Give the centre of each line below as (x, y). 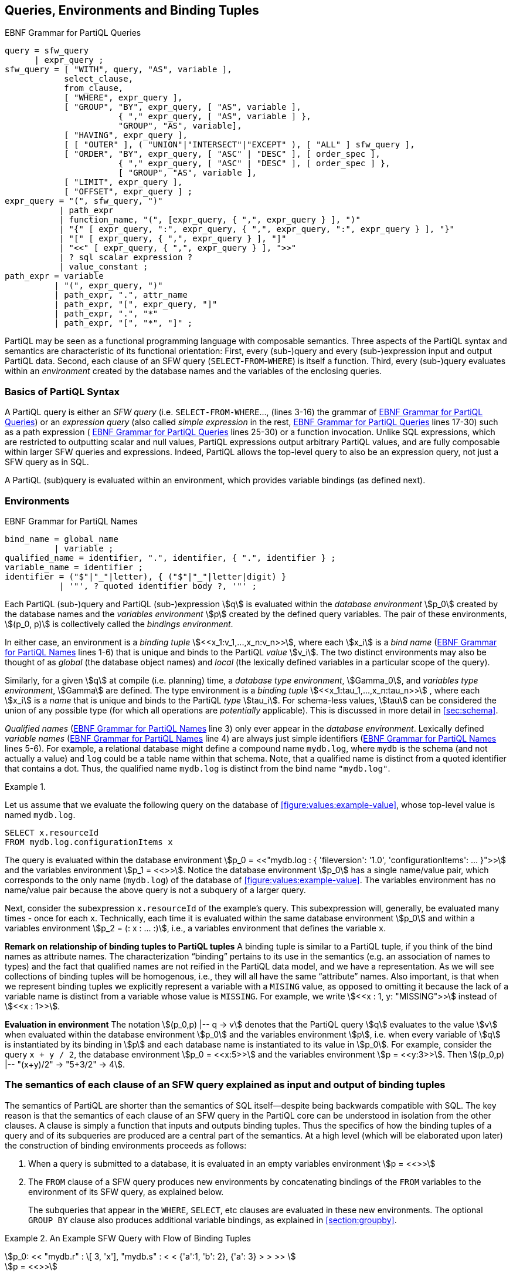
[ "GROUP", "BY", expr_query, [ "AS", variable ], (183, 107)
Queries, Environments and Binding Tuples (132, 10)
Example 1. (25, 786)
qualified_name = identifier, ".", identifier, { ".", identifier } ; (170, 558)
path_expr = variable (54, 276)
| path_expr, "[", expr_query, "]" (136, 304)
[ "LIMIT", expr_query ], (123, 182)
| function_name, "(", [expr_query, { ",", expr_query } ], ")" (210, 220)
